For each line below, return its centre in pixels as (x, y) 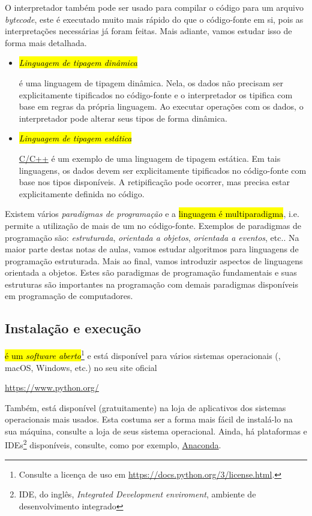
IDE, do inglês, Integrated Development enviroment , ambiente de (137, 494)
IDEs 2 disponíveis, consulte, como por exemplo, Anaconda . (113, 444)
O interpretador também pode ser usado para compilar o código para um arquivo (154, 7)
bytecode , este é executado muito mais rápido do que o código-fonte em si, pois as (154, 19)
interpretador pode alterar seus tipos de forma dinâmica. (123, 118)
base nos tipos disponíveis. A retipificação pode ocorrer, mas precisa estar (154, 182)
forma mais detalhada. (46, 42)
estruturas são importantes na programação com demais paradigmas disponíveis (151, 284)
